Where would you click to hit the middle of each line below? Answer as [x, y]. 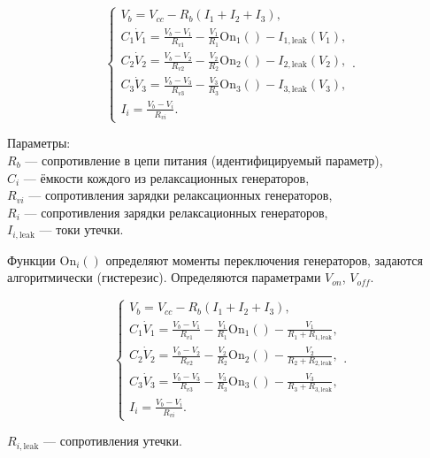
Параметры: [39, 143]
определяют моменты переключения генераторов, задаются [264, 260]
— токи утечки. [81, 229]
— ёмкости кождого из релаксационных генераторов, [166, 177]
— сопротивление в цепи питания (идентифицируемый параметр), [204, 160]
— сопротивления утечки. [113, 441]
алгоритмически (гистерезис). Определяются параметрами [164, 277]
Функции [31, 260]
